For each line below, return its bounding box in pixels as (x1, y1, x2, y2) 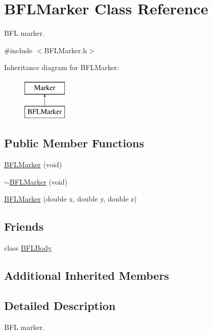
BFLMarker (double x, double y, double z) (4, 193, 137, 204)
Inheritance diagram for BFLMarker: (4, 62, 120, 73)
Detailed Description (4, 298, 116, 314)
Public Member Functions (4, 135, 144, 151)
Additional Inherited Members (4, 268, 169, 283)
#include (4, 44, 33, 55)
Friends (4, 218, 44, 234)
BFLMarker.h (44, 44, 87, 55)
